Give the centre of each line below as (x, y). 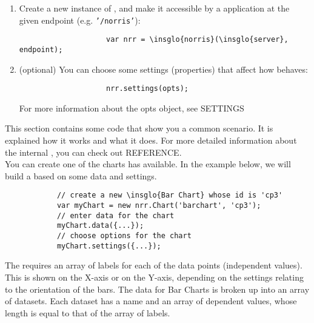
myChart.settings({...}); (109, 246)
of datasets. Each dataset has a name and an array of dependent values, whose (151, 301)
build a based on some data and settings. (81, 175)
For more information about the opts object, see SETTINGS (132, 108)
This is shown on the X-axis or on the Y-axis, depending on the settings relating (154, 277)
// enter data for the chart (115, 215)
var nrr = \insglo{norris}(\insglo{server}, (197, 40)
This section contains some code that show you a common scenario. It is (139, 128)
